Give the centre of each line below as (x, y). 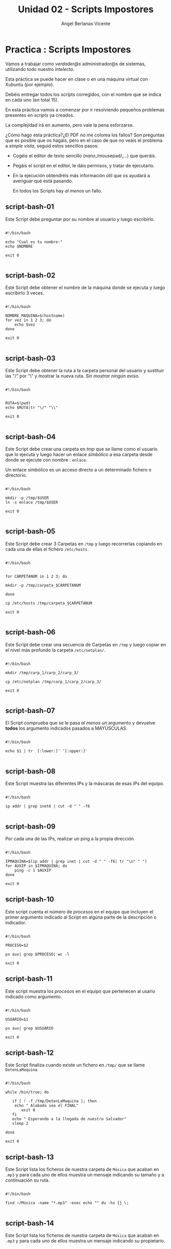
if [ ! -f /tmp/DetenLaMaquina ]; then (54, 1101)
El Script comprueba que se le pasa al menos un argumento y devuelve (80, 723)
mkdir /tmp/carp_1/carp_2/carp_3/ (42, 672)
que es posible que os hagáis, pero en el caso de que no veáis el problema (84, 140)
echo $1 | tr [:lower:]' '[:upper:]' (46, 751)
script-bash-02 (30, 275)
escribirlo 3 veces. (25, 293)
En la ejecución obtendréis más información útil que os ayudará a (81, 175)
